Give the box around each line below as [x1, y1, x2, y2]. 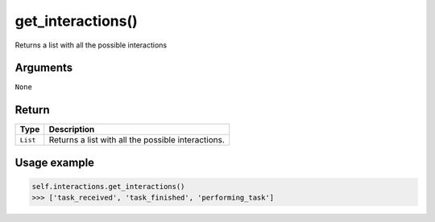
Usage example [14, 155, 95, 169]
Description [48, 124, 95, 135]
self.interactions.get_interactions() [31, 182, 185, 191]
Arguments [14, 61, 73, 75]
